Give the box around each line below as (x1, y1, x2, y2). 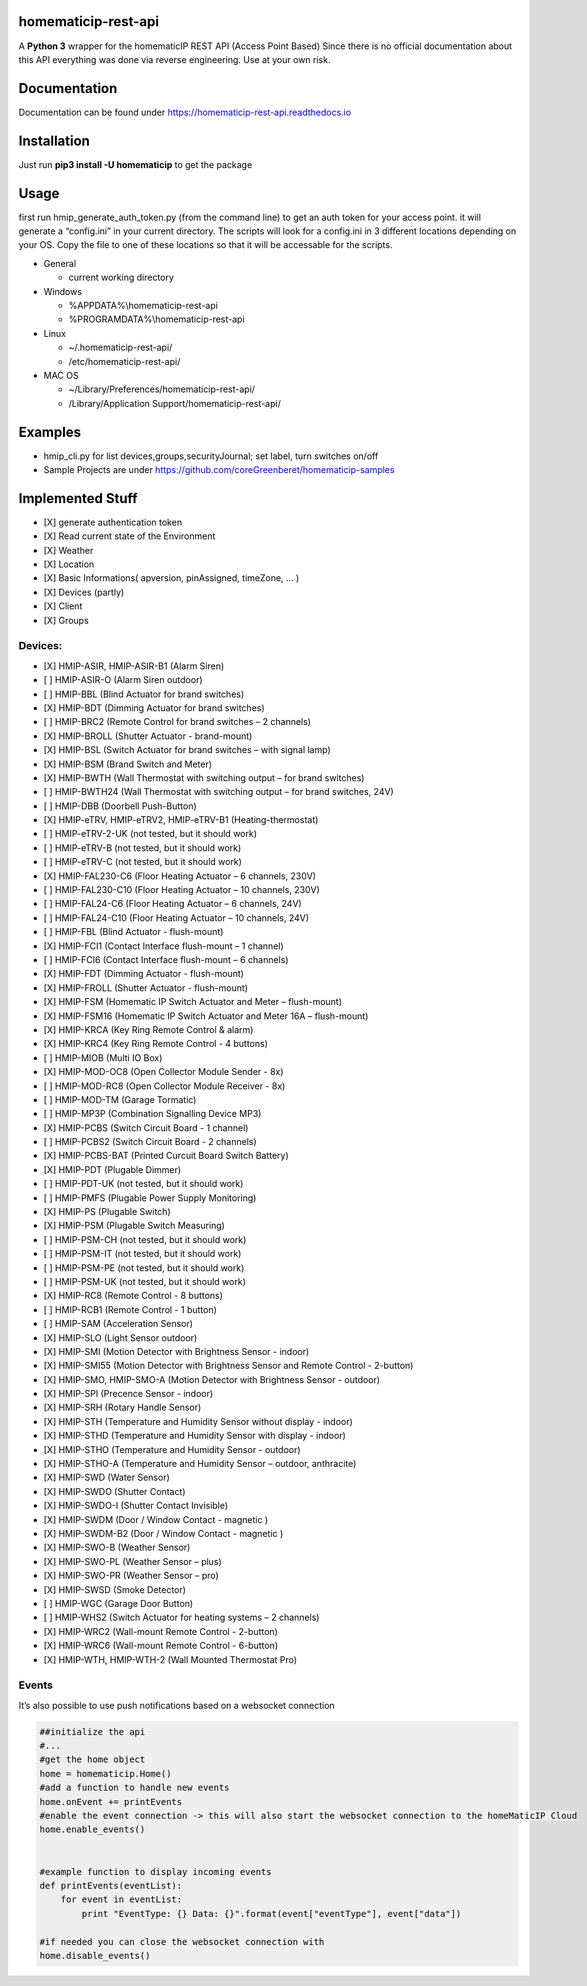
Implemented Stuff (18, 490, 138, 507)
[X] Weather (43, 544, 94, 556)
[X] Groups (43, 614, 89, 626)
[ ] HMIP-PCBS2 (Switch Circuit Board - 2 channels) (43, 1136, 257, 1148)
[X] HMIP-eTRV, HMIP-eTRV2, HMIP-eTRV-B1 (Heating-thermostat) (43, 814, 319, 826)
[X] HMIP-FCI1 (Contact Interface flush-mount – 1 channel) (43, 940, 284, 952)
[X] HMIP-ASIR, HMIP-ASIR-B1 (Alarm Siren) (43, 660, 225, 672)
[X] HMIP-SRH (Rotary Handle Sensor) (43, 1401, 202, 1414)
